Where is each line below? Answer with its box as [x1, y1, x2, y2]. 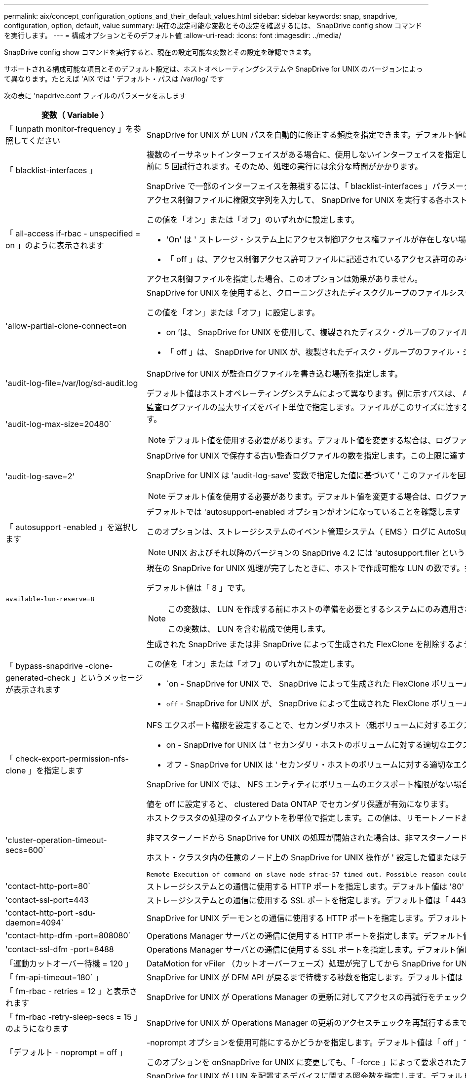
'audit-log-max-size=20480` [5, 419, 112, 429]
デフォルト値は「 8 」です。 [146, 583, 250, 593]
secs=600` [5, 845, 46, 855]
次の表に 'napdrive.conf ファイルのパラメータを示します [4, 91, 187, 100]
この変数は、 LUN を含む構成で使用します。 [167, 624, 330, 634]
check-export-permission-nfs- [15, 754, 129, 764]
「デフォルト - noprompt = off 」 [5, 1047, 127, 1057]
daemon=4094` [5, 918, 64, 927]
